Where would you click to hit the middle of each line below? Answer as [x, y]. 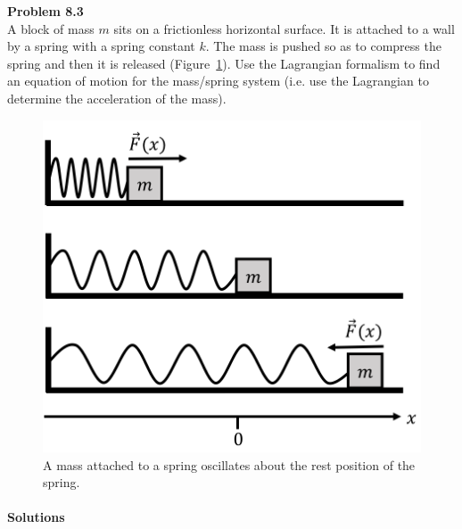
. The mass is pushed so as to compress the [323, 46]
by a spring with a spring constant [101, 46]
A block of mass [51, 28]
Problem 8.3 [45, 11]
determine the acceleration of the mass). [117, 98]
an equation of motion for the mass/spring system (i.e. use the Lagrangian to [218, 81]
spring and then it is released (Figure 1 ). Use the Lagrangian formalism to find [224, 63]
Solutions [36, 517]
